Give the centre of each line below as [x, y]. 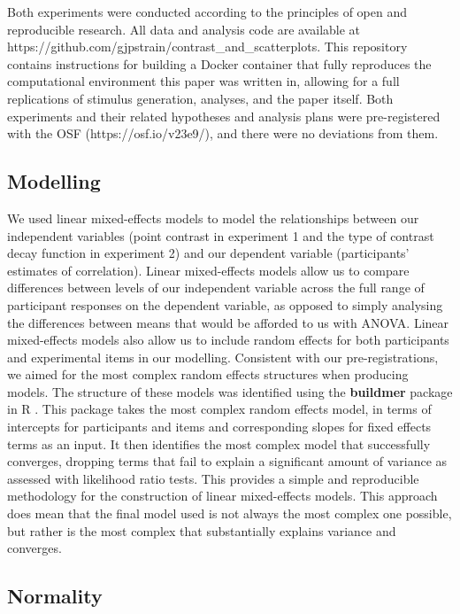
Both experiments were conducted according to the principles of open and [207, 12]
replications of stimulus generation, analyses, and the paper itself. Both [200, 98]
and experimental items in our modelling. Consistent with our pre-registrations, [223, 357]
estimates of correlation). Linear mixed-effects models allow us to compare [208, 270]
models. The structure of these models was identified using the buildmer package [230, 391]
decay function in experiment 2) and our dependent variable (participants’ [208, 253]
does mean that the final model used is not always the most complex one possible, [230, 513]
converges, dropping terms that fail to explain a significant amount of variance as [227, 461]
